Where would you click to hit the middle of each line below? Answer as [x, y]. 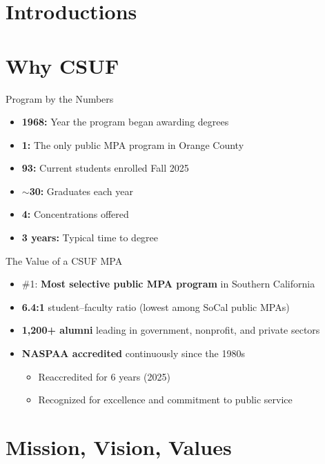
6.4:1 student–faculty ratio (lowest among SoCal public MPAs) [156, 306]
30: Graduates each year [81, 191]
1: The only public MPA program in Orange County [133, 144]
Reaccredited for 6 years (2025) [104, 376]
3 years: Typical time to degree [90, 238]
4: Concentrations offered [75, 214]
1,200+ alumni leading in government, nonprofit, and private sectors [171, 330]
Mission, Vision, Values [119, 447]
